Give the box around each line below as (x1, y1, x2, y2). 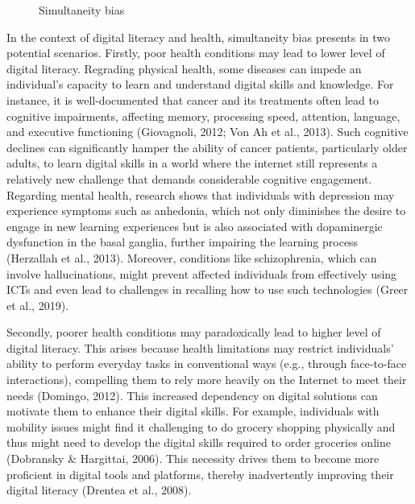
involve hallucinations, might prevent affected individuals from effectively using (6, 265, 397, 282)
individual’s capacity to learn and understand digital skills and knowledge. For (6, 76, 394, 93)
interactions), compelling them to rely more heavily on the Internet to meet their (6, 371, 407, 388)
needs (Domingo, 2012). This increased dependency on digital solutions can (6, 386, 378, 403)
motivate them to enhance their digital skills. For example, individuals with (6, 403, 380, 419)
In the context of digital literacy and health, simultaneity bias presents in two (6, 28, 390, 45)
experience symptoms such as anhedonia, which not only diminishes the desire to (6, 202, 406, 219)
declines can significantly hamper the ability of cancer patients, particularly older (6, 138, 408, 155)
